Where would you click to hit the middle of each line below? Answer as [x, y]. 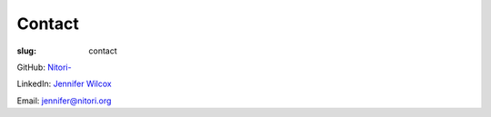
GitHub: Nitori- [44, 67]
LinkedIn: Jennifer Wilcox [65, 84]
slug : [26, 51]
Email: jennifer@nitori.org [64, 101]
